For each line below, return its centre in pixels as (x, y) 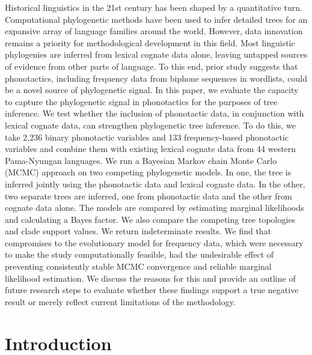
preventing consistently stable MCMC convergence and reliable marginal (138, 266)
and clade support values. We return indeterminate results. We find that (138, 231)
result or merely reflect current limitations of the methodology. (120, 301)
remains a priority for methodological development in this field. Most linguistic (150, 42)
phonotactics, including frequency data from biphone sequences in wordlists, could (156, 78)
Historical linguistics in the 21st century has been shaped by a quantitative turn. (154, 7)
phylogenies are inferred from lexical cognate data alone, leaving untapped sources (156, 54)
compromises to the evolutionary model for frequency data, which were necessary (154, 242)
